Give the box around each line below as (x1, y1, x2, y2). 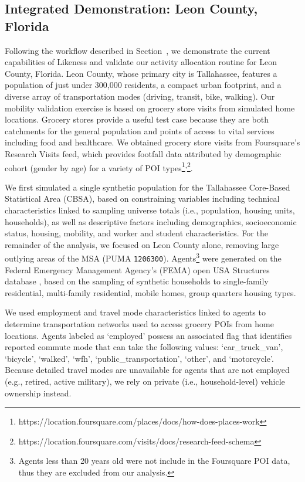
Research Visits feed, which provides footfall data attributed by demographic (5, 147, 281, 159)
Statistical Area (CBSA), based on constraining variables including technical (5, 192, 280, 205)
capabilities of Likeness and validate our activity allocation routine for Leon (5, 56, 277, 68)
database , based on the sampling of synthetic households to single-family (5, 275, 269, 287)
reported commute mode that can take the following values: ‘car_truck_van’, (5, 341, 283, 353)
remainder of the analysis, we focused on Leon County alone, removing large (5, 238, 279, 250)
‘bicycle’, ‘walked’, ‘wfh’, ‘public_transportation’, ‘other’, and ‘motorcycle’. (5, 352, 274, 364)
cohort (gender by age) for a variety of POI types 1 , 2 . (5, 159, 193, 174)
